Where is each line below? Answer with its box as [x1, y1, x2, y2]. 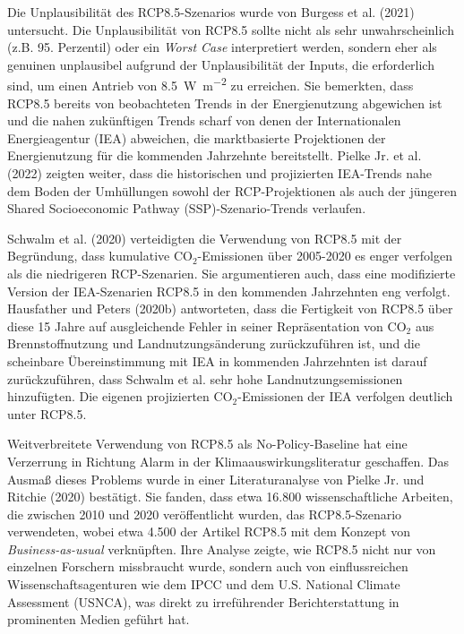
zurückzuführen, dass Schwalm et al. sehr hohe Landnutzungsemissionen [7, 369, 403, 388]
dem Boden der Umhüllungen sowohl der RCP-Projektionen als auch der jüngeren [7, 181, 458, 200]
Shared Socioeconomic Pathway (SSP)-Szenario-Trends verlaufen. [7, 199, 366, 218]
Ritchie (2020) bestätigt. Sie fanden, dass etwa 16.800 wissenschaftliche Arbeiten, [7, 487, 453, 506]
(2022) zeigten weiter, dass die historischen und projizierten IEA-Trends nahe [7, 164, 433, 182]
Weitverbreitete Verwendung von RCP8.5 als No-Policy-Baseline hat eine [7, 434, 408, 453]
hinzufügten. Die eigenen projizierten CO [7, 387, 233, 406]
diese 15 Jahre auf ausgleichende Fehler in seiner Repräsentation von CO [7, 316, 407, 335]
